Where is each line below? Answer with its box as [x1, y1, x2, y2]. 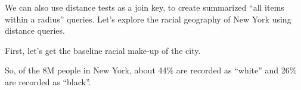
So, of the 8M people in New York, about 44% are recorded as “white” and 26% [5, 64, 297, 76]
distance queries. [5, 24, 65, 37]
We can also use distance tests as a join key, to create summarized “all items [5, 1, 284, 13]
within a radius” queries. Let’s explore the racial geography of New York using [5, 12, 291, 25]
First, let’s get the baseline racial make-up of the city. [5, 44, 201, 56]
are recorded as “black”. [5, 75, 91, 88]
